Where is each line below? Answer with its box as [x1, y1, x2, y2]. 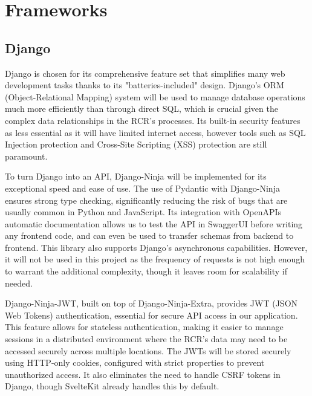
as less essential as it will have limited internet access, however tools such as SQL [5, 126, 306, 138]
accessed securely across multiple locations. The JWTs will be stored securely [5, 344, 291, 357]
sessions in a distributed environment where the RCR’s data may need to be [5, 333, 288, 345]
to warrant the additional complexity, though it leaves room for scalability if [5, 265, 288, 278]
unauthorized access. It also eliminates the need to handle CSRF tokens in [5, 368, 281, 380]
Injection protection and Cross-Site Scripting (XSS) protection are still [5, 138, 267, 151]
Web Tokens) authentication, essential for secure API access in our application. [5, 308, 298, 321]
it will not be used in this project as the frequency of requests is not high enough [5, 253, 305, 265]
